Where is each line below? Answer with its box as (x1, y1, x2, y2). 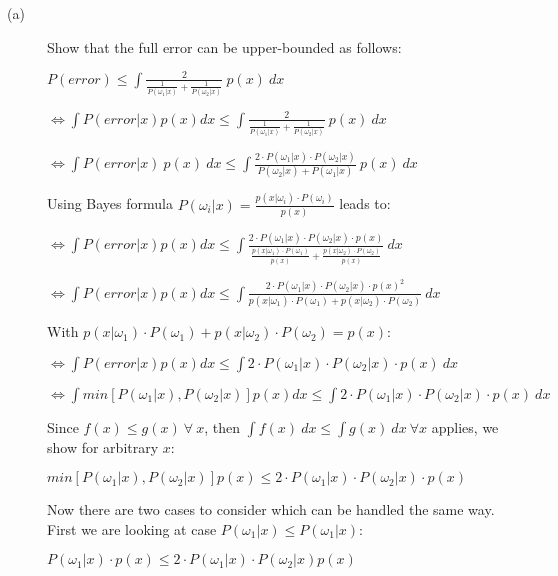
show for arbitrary (47, 436, 159, 457)
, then (204, 416, 241, 437)
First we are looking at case (47, 518, 217, 539)
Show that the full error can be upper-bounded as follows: (47, 36, 402, 57)
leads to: (339, 193, 391, 214)
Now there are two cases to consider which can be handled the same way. (47, 499, 495, 520)
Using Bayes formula (47, 193, 173, 214)
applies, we (431, 416, 499, 437)
